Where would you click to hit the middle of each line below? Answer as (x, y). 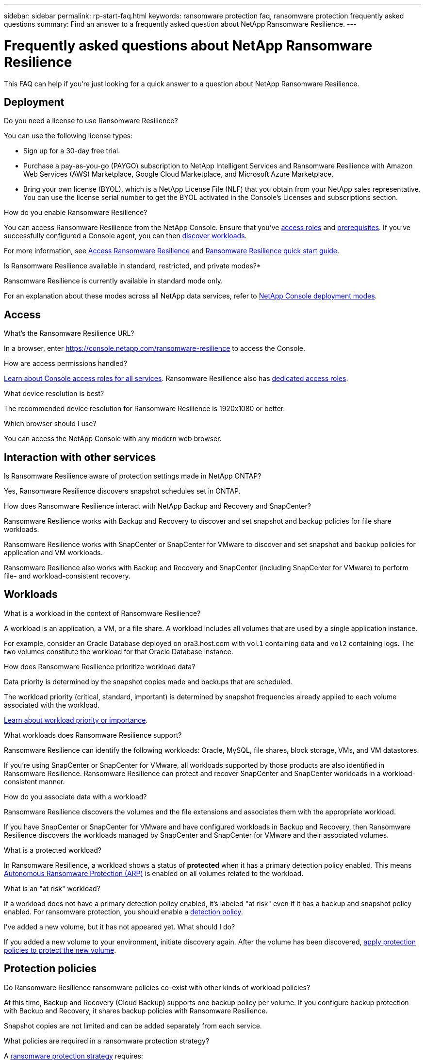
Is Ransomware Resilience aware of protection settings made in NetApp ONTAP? (133, 476)
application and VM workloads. (53, 553)
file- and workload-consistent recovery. (67, 576)
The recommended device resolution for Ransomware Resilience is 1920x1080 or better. (145, 409)
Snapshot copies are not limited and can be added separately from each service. (133, 1026)
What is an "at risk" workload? (52, 888)
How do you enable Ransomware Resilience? (76, 213)
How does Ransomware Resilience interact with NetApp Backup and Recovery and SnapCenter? (157, 506)
